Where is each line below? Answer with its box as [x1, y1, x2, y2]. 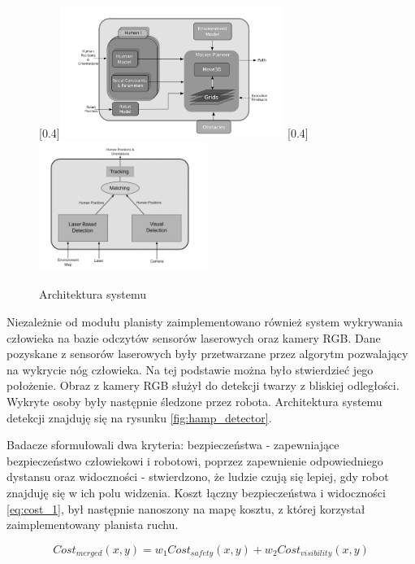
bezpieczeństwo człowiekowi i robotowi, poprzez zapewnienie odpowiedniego [6, 452, 383, 469]
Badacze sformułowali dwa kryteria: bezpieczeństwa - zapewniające [6, 436, 339, 453]
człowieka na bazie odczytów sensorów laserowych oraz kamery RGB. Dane [6, 329, 381, 346]
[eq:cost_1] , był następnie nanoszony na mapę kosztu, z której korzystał [6, 500, 365, 517]
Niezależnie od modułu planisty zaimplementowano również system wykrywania [6, 313, 403, 330]
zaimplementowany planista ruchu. [6, 516, 179, 533]
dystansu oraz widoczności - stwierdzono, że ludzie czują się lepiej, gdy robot [6, 468, 389, 485]
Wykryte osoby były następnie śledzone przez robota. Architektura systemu [6, 393, 383, 409]
